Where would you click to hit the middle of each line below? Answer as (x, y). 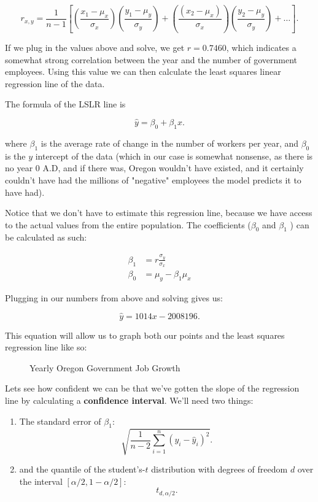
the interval (41, 481)
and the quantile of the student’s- (82, 469)
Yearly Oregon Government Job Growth (105, 367)
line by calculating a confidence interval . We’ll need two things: (129, 400)
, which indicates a (261, 47)
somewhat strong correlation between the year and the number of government (151, 59)
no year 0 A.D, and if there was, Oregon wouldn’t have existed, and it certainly (154, 168)
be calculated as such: (46, 237)
